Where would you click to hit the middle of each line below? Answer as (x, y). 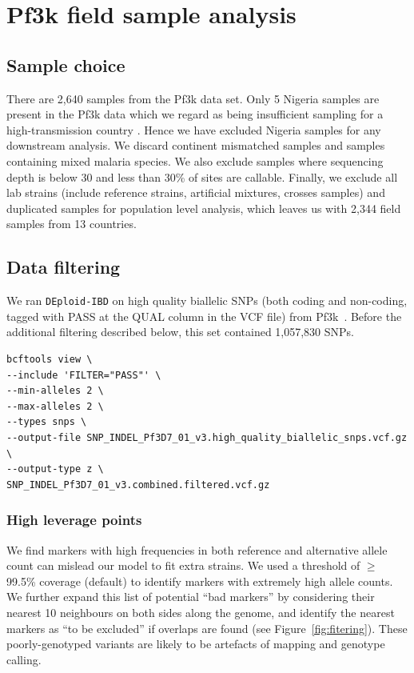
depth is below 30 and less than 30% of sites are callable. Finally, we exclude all (202, 176)
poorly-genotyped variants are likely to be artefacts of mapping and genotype (196, 644)
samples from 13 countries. (72, 224)
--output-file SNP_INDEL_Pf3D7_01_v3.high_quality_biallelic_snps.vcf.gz (207, 437)
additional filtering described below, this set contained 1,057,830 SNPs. (181, 332)
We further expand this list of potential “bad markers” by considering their (191, 597)
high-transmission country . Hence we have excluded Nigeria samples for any (194, 129)
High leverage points (74, 520)
